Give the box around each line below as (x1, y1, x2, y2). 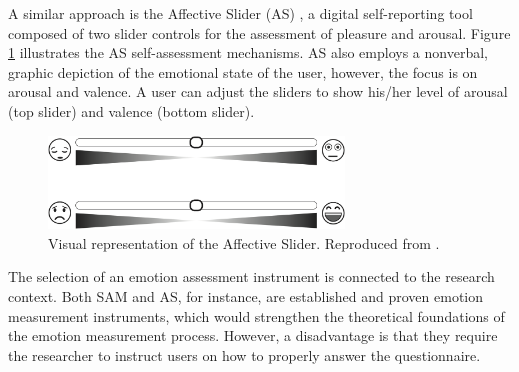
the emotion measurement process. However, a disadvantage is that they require (8, 325, 498, 346)
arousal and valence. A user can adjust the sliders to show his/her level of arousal (8, 81, 508, 102)
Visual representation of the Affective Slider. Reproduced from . (48, 232, 440, 253)
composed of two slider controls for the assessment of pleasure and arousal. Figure (8, 22, 511, 43)
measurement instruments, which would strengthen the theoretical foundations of (8, 305, 505, 326)
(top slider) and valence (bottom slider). (8, 100, 255, 121)
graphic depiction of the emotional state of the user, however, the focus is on (8, 61, 478, 82)
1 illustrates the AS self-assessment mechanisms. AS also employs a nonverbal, (8, 42, 488, 63)
